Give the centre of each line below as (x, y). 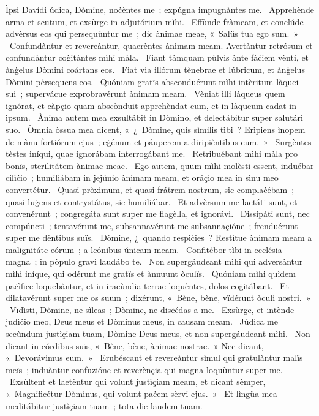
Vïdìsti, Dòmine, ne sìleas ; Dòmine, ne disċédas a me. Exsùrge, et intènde (152, 309)
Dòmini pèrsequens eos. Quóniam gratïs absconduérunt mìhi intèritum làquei (152, 81)
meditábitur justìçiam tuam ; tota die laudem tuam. (104, 405)
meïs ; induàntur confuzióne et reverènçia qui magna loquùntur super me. (144, 369)
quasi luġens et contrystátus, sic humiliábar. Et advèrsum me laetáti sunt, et (152, 201)
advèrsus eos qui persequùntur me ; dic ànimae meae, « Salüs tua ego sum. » (152, 33)
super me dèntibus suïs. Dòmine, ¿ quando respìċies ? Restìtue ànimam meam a (159, 237)
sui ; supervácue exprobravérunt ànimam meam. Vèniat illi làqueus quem (145, 93)
